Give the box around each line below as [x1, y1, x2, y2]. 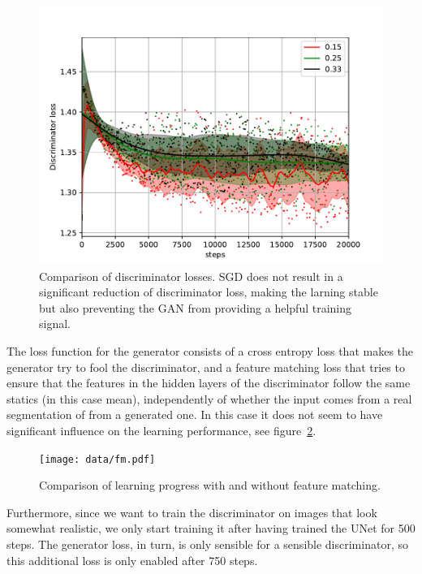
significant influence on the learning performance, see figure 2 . [6, 421, 316, 438]
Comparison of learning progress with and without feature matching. [39, 477, 381, 494]
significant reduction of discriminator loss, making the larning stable [39, 283, 378, 300]
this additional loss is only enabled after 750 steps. [6, 551, 258, 568]
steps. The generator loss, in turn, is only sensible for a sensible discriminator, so [6, 535, 408, 552]
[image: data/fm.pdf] [39, 453, 156, 465]
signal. [39, 315, 71, 332]
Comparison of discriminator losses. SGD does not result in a [39, 267, 343, 284]
